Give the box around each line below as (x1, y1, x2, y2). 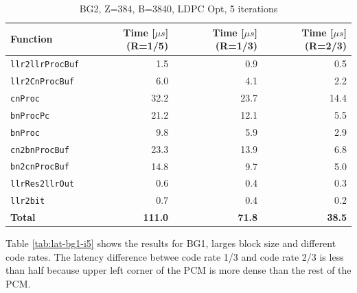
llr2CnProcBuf (10, 76, 75, 86)
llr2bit (10, 196, 45, 207)
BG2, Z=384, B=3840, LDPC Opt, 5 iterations (79, 1, 278, 15)
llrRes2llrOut (10, 179, 75, 189)
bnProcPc (10, 110, 50, 121)
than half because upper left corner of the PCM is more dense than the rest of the (5, 263, 352, 277)
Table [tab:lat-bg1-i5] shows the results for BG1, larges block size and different (5, 236, 336, 250)
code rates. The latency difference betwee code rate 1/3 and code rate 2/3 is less (5, 249, 344, 263)
